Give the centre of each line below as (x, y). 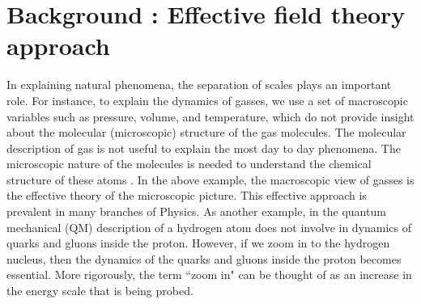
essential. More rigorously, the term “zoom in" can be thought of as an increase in (209, 274)
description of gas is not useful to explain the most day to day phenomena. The (204, 148)
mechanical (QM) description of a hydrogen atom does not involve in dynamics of (209, 227)
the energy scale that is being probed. (100, 291)
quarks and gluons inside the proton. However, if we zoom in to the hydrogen (198, 243)
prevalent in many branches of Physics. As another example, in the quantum (196, 211)
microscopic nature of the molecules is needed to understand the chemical (189, 164)
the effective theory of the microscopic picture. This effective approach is (187, 195)
